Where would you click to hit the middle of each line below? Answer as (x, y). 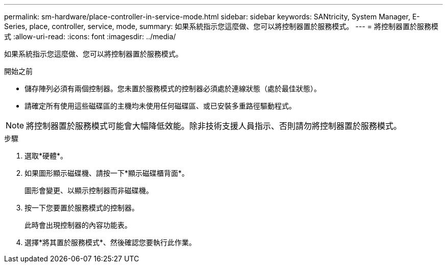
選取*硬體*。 (46, 156)
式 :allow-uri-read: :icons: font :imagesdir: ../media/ (90, 36)
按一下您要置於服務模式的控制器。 (82, 208)
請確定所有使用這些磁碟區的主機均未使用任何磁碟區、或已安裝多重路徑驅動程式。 (160, 106)
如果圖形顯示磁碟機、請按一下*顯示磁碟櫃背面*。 (107, 173)
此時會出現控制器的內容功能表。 (78, 225)
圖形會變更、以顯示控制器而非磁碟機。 (89, 190)
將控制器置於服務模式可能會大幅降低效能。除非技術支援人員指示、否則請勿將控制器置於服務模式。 (214, 126)
